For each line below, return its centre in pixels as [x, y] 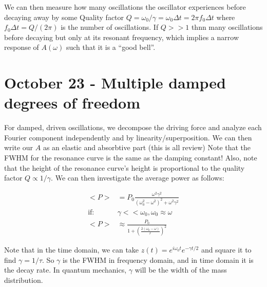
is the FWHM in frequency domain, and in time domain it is [158, 259]
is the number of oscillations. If [110, 27]
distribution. [24, 280]
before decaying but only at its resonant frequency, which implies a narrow [122, 37]
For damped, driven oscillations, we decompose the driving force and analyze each [133, 127]
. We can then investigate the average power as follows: [138, 178]
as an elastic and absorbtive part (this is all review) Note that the [147, 147]
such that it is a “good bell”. [111, 47]
